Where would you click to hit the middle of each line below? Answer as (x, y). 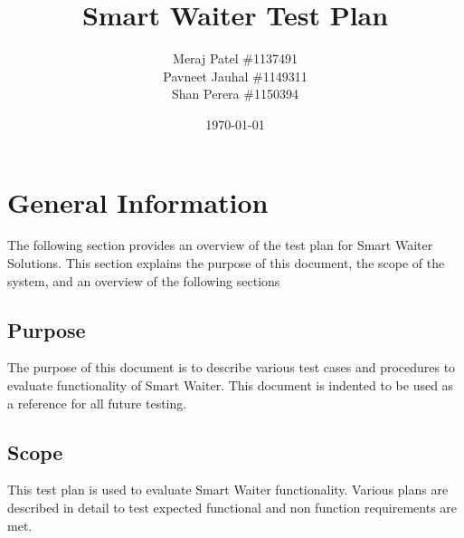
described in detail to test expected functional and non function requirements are (232, 507)
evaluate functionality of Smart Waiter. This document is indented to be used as (231, 385)
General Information (138, 202)
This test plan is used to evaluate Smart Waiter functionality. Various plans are (228, 490)
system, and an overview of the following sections (144, 280)
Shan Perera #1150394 (235, 94)
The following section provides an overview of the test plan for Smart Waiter (220, 245)
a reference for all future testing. (97, 403)
